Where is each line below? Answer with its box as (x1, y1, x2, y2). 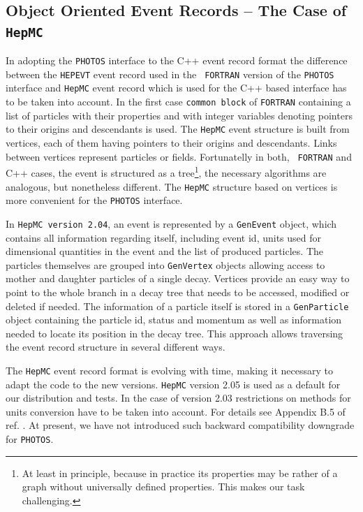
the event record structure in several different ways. (6, 339, 225, 354)
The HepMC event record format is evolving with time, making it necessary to (6, 363, 333, 377)
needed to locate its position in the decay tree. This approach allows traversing (6, 326, 343, 340)
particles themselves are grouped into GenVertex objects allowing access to (6, 257, 325, 272)
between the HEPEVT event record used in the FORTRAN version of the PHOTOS (6, 66, 334, 81)
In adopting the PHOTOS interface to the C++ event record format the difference (6, 53, 348, 68)
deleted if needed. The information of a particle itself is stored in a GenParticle (6, 298, 349, 313)
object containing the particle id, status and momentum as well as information (6, 312, 342, 327)
